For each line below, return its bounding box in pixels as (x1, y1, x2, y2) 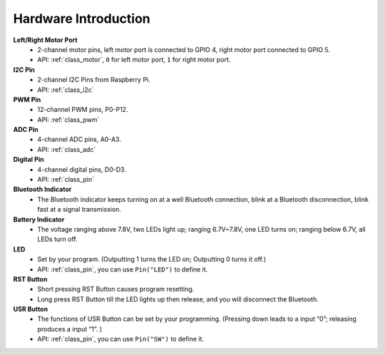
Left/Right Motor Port (13, 36, 78, 44)
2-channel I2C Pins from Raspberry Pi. (37, 76, 151, 84)
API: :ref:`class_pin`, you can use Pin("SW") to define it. (37, 335, 205, 344)
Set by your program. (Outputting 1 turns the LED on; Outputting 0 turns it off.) (37, 255, 267, 264)
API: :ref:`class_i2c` (37, 86, 94, 94)
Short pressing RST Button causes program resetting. (37, 285, 195, 294)
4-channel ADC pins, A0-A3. (37, 135, 121, 144)
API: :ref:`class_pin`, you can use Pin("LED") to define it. (37, 264, 208, 274)
